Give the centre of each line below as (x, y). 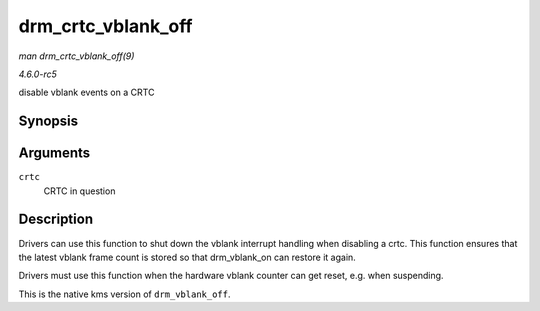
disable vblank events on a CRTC (86, 92)
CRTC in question (79, 191)
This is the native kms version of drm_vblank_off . (124, 294)
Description (56, 219)
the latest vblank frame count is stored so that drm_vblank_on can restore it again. (187, 257)
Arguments (54, 153)
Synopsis (48, 121)
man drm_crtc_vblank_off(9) (76, 56)
